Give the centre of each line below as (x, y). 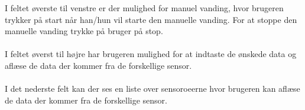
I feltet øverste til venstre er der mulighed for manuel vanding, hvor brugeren (144, 8)
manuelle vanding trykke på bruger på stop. (84, 31)
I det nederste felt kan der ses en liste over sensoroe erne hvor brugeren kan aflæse (152, 89)
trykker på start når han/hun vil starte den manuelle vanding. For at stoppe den (151, 19)
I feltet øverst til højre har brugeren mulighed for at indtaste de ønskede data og (151, 54)
